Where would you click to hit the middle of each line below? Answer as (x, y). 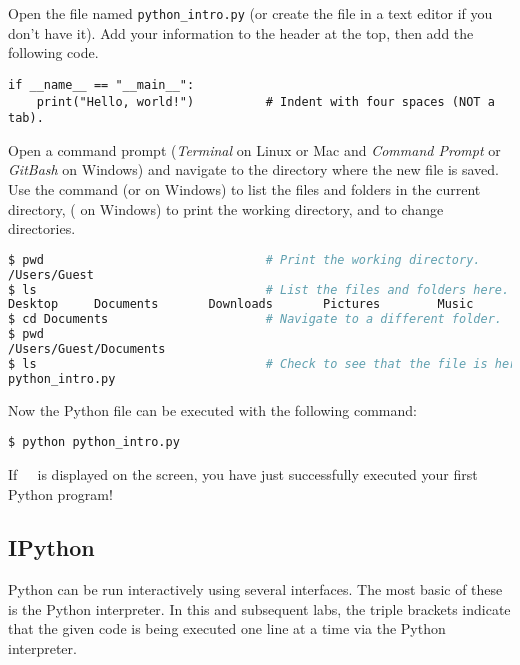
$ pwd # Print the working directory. (244, 259)
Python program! (60, 493)
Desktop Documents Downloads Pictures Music (241, 304)
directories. (42, 228)
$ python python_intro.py (94, 442)
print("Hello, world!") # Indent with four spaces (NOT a (265, 101)
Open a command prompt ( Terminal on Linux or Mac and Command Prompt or (254, 149)
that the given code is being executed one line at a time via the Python (227, 628)
